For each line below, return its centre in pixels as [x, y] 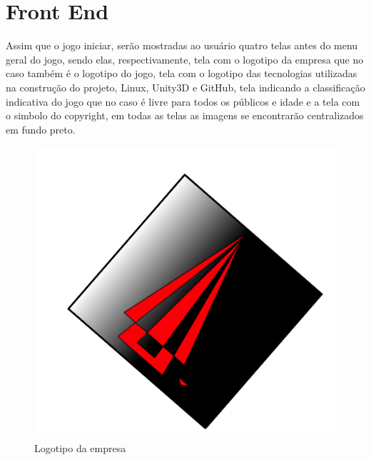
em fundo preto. [41, 129]
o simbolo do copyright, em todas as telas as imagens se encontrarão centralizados [185, 115]
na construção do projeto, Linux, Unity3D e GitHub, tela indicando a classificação [185, 87]
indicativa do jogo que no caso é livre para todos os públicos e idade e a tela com [183, 101]
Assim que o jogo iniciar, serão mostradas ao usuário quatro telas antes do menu [182, 45]
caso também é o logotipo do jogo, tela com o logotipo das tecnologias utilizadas [182, 73]
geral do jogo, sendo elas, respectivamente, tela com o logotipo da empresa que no [185, 59]
